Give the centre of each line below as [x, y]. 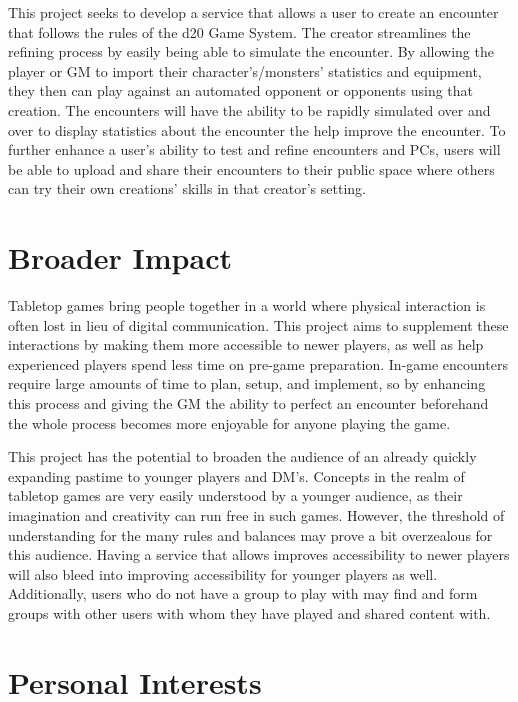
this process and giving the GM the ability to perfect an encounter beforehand [248, 403]
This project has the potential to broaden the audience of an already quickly [242, 456]
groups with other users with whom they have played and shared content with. [249, 612]
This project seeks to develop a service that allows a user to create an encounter [253, 12]
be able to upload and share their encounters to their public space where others [251, 168]
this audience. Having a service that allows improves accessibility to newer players [259, 554]
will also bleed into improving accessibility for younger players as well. [223, 573]
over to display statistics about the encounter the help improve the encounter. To [257, 129]
